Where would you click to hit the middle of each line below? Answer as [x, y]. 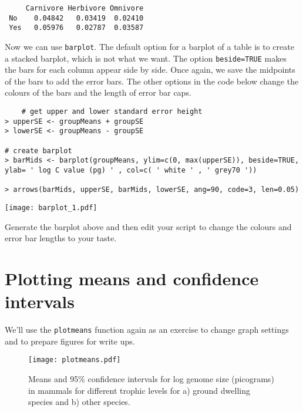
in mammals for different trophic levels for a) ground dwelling [139, 390]
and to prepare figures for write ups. [70, 341]
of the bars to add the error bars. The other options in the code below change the [152, 81]
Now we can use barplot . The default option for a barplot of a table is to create [149, 46]
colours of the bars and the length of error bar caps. [98, 92]
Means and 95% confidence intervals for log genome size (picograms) [151, 379]
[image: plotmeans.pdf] [75, 360]
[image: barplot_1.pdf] [51, 207]
